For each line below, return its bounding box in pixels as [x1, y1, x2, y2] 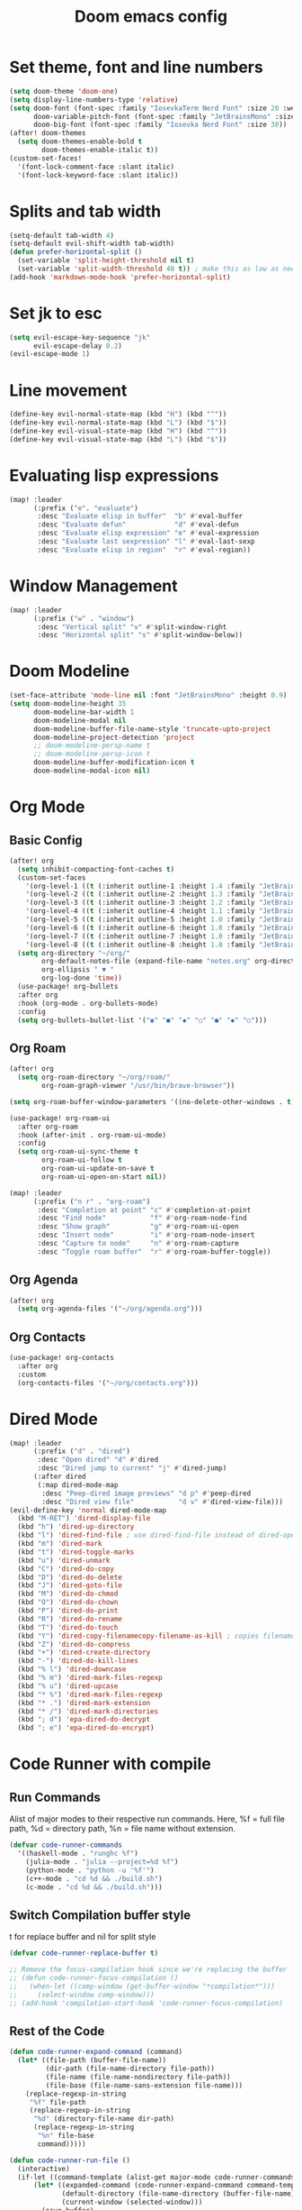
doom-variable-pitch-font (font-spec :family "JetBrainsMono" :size [32, 112, 296, 121]
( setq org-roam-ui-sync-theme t [17, 1147, 139, 1156]
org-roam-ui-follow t [41, 1155, 123, 1164]
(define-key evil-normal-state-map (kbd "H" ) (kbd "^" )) [9, 410, 227, 419]
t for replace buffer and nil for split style [9, 1931, 156, 1942]
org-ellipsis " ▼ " [41, 965, 115, 974]
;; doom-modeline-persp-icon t [32, 750, 151, 759]
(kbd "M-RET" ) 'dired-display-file [17, 1514, 151, 1523]
